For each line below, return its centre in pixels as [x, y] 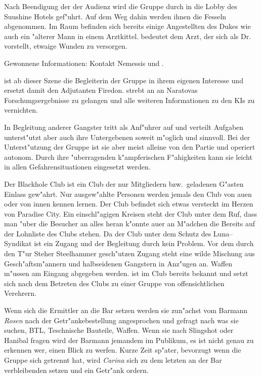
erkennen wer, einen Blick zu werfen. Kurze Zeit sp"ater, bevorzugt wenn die [123, 350]
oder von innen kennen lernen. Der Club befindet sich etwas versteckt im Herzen [129, 204]
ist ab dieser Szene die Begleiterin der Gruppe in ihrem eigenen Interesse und [124, 80]
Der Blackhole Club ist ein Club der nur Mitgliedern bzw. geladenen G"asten [124, 183]
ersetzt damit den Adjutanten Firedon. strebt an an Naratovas [101, 90]
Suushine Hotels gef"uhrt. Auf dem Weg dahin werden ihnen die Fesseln [115, 16]
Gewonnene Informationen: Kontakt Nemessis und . [84, 63]
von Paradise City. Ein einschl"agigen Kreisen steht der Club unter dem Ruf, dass [130, 213]
